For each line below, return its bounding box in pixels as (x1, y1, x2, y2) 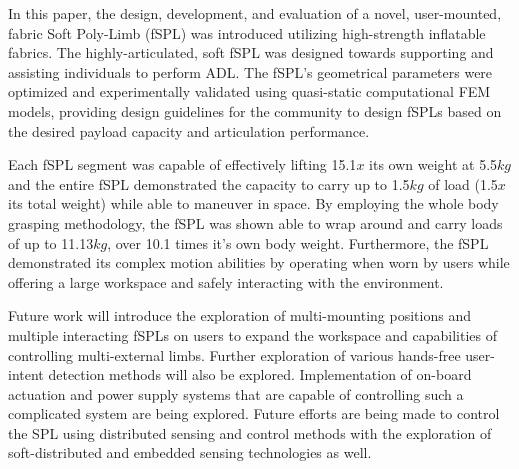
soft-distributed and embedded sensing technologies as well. (8, 442, 372, 463)
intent (8, 364, 44, 385)
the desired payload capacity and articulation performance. (8, 120, 370, 141)
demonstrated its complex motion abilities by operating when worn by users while (8, 252, 510, 273)
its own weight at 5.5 (369, 154, 498, 175)
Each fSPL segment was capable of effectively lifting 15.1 (8, 154, 357, 175)
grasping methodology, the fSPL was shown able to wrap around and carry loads (8, 212, 503, 233)
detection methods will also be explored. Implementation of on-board (48, 364, 472, 385)
